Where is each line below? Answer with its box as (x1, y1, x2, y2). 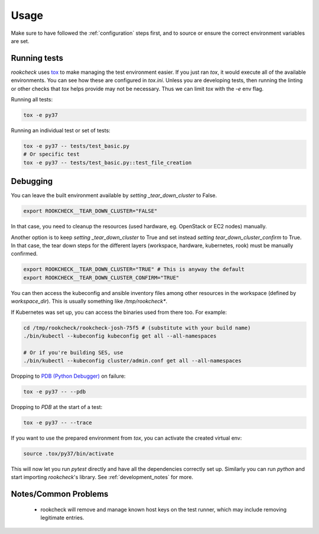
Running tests (11, 53, 64, 63)
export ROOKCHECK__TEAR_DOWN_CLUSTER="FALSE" (23, 208, 158, 215)
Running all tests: (11, 96, 53, 103)
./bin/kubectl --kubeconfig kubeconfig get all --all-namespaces (23, 332, 217, 339)
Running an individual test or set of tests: (11, 127, 110, 134)
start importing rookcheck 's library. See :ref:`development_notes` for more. (11, 474, 194, 481)
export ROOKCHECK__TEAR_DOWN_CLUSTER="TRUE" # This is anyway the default (23, 266, 245, 273)
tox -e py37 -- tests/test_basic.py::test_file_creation (23, 159, 192, 166)
